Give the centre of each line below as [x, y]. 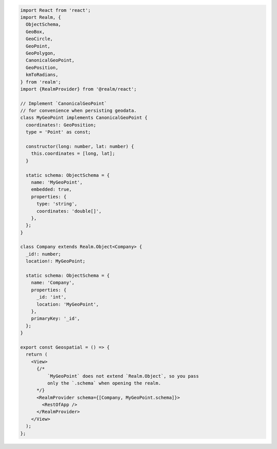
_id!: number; [44, 254]
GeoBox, [35, 32]
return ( [37, 354]
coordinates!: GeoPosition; [61, 125]
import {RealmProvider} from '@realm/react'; [78, 89]
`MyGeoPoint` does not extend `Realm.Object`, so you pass [123, 376]
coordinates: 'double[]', [69, 211]
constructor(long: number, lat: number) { [80, 147]
